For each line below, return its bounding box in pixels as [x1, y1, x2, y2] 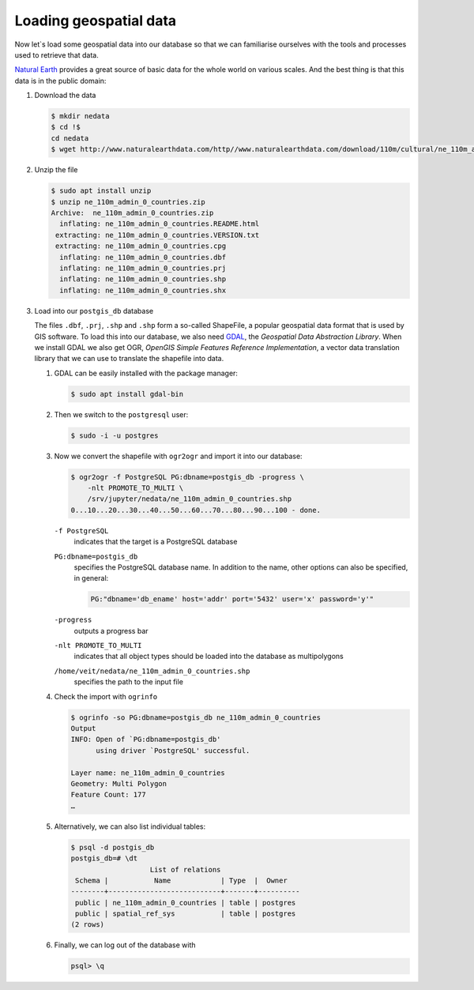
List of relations [149, 865, 221, 874]
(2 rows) [70, 920, 105, 929]
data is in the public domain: [14, 76, 107, 85]
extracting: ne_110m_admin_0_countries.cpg [55, 242, 227, 250]
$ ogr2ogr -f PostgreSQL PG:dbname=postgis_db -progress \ [70, 472, 304, 481]
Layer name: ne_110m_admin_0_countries [70, 768, 225, 777]
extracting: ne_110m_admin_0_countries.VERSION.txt [55, 230, 260, 239]
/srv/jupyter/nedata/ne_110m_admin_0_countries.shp [87, 495, 292, 503]
